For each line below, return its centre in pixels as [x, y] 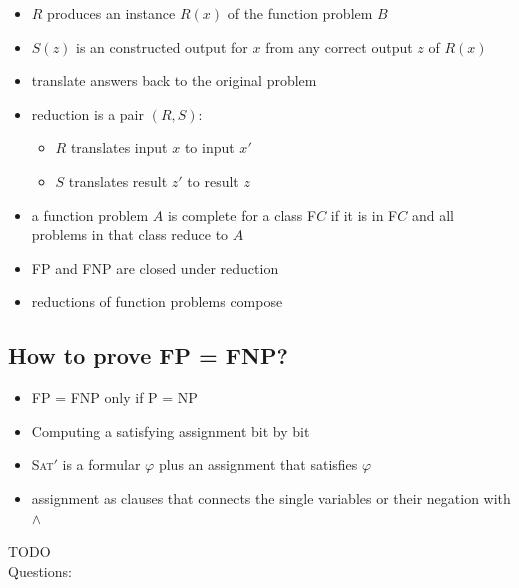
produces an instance [111, 13]
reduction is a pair [87, 113]
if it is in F [364, 214]
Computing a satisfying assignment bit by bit [170, 430]
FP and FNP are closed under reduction [155, 267]
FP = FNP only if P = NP [114, 397]
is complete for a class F [242, 214]
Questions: [40, 570]
